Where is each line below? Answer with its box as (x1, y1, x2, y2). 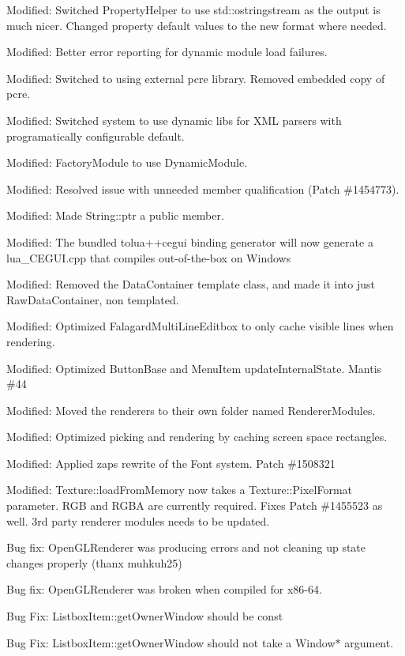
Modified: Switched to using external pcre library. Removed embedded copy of (6, 70, 385, 86)
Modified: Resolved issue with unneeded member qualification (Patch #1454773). (6, 180, 399, 197)
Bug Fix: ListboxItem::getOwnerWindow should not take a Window (6, 634, 336, 650)
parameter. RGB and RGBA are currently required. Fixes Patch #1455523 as (6, 497, 383, 514)
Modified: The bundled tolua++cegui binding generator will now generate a (6, 233, 373, 250)
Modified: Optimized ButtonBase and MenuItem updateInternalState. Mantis (6, 360, 382, 376)
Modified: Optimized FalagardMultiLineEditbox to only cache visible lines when (6, 318, 394, 334)
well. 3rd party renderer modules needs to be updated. (6, 512, 270, 529)
